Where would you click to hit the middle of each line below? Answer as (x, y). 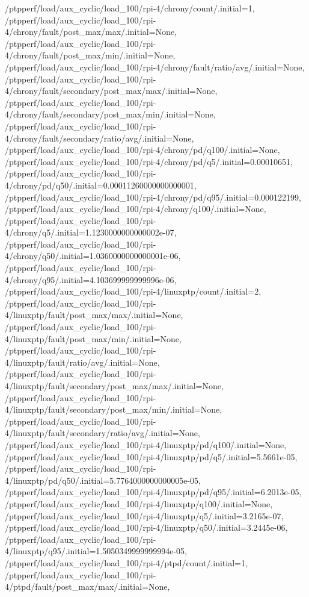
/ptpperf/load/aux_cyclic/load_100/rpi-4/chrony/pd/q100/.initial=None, (142, 150)
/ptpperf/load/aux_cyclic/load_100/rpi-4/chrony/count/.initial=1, (130, 8)
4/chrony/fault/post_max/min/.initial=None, (90, 55)
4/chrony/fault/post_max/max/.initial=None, (91, 32)
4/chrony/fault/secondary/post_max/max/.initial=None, (111, 91)
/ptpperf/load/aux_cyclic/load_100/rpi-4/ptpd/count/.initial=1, (126, 562)
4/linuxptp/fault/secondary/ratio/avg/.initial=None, (102, 433)
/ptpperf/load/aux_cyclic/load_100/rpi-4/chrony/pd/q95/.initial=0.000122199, (153, 197)
